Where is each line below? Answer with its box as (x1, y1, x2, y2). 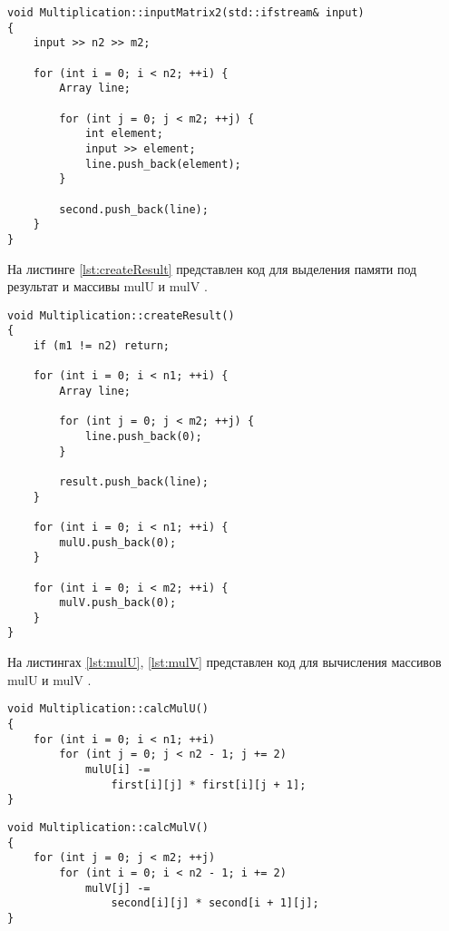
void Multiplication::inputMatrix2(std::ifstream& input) (7, 6, 365, 19)
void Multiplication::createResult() (7, 309, 235, 322)
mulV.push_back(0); (59, 596, 177, 610)
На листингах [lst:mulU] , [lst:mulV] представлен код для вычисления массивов (7, 652, 442, 671)
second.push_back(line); (59, 202, 209, 216)
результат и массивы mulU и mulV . (7, 277, 208, 296)
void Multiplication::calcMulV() (7, 820, 209, 834)
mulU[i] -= (84, 762, 151, 776)
